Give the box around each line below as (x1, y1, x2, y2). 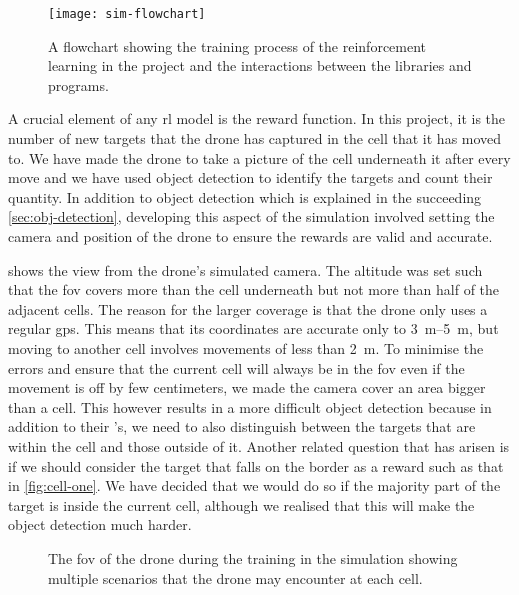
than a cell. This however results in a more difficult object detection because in (8, 396, 492, 417)
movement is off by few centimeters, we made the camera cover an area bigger (8, 377, 486, 398)
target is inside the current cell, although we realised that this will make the (8, 494, 475, 515)
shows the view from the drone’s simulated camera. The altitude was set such (8, 259, 483, 280)
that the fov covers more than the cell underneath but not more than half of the (8, 279, 500, 300)
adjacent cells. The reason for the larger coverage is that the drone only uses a (8, 298, 488, 319)
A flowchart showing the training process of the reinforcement (48, 35, 427, 56)
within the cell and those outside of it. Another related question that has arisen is (8, 435, 510, 456)
